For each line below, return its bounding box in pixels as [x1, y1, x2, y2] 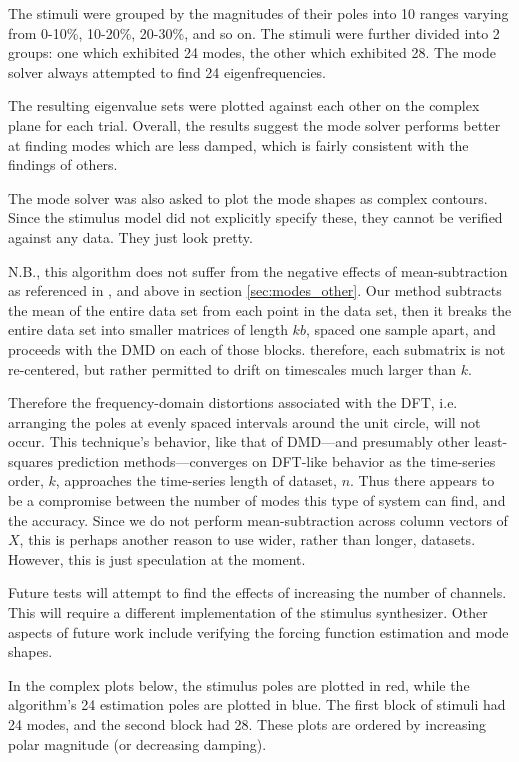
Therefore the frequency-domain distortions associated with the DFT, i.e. [8, 392, 458, 413]
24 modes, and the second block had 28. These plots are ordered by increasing [8, 714, 487, 734]
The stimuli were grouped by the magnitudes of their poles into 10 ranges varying [8, 3, 509, 23]
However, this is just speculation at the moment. [8, 548, 306, 569]
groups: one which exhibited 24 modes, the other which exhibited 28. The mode [8, 42, 496, 63]
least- [474, 431, 508, 452]
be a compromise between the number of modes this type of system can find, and [8, 490, 506, 511]
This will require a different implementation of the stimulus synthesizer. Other [8, 602, 488, 623]
